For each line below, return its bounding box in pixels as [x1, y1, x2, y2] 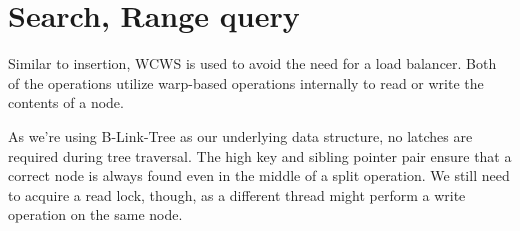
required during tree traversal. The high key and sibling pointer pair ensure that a [8, 145, 512, 166]
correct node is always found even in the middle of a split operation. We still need [8, 165, 510, 186]
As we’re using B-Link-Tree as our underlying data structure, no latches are [8, 125, 473, 146]
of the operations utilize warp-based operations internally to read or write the [8, 72, 484, 93]
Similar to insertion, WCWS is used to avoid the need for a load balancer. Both [8, 53, 497, 74]
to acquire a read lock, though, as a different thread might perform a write [8, 184, 466, 205]
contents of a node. [8, 92, 124, 113]
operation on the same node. [8, 204, 183, 225]
